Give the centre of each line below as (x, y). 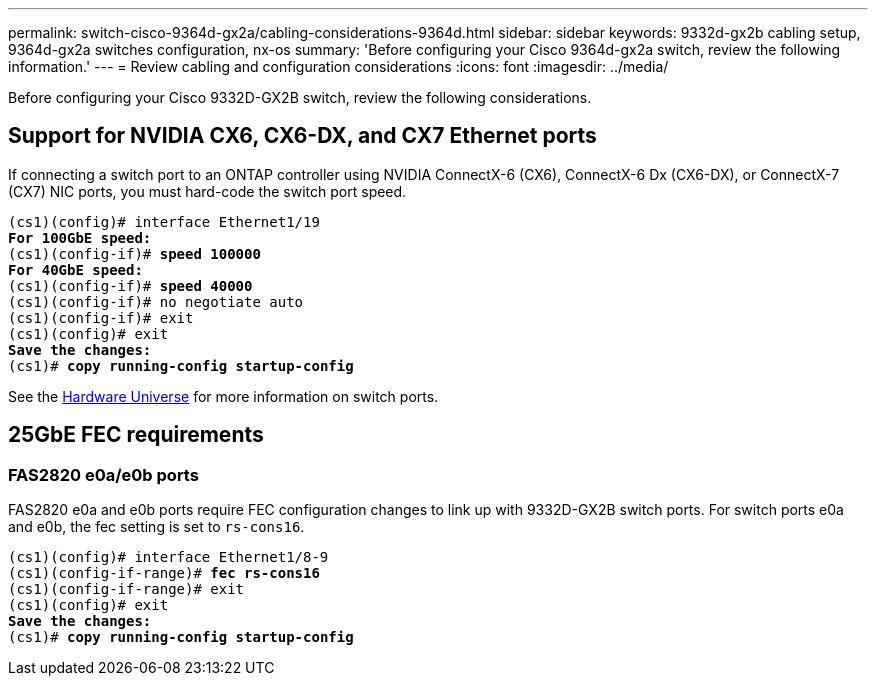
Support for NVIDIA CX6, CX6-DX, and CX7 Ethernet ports (302, 136)
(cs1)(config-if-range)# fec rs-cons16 (164, 573)
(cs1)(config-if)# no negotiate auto (156, 301)
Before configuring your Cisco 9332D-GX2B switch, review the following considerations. (300, 97)
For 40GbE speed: (75, 269)
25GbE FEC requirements (136, 435)
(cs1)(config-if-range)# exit (126, 589)
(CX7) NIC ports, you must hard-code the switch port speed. (207, 191)
